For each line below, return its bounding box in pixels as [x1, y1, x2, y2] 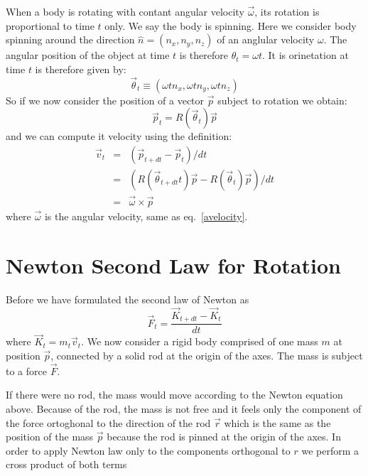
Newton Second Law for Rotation [6, 250, 341, 279]
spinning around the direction [6, 32, 135, 47]
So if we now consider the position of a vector [6, 92, 205, 107]
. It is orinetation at [261, 48, 349, 63]
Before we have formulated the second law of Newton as [6, 291, 249, 306]
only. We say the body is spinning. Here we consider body [104, 18, 357, 33]
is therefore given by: [35, 61, 126, 76]
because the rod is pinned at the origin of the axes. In [107, 429, 341, 444]
